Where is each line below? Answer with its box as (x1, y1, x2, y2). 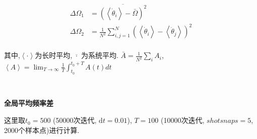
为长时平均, (35, 50, 73, 60)
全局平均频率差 (4, 98, 53, 108)
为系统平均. (81, 50, 118, 60)
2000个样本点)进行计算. (4, 124, 80, 135)
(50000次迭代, (53, 115, 97, 125)
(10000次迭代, (161, 115, 205, 125)
